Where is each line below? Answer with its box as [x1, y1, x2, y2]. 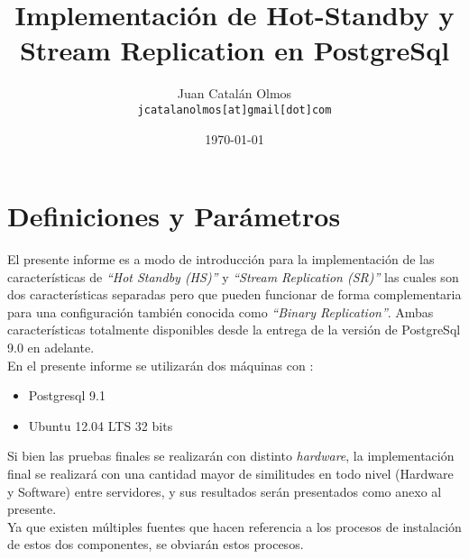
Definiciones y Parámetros [7, 197, 341, 234]
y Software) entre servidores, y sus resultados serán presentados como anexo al [7, 481, 442, 500]
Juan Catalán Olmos [177, 84, 292, 103]
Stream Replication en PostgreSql [19, 32, 450, 69]
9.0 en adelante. [7, 338, 95, 357]
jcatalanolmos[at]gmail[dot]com [137, 103, 332, 116]
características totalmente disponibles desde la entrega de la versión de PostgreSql [7, 320, 461, 339]
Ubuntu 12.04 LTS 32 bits [28, 416, 173, 435]
